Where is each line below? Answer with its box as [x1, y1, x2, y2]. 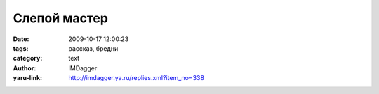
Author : [13, 63, 36, 72]
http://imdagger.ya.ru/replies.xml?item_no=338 [68, 74, 205, 82]
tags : [13, 44, 29, 52]
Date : [13, 35, 29, 43]
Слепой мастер [13, 10, 109, 26]
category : [13, 54, 43, 63]
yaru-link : [13, 74, 42, 82]
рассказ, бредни [68, 44, 119, 52]
